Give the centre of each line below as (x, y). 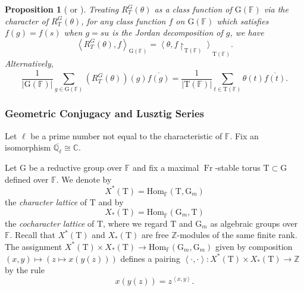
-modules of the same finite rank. (237, 235)
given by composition (254, 246)
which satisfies (243, 21)
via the (276, 9)
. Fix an (244, 135)
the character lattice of (46, 202)
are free (155, 235)
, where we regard (135, 223)
